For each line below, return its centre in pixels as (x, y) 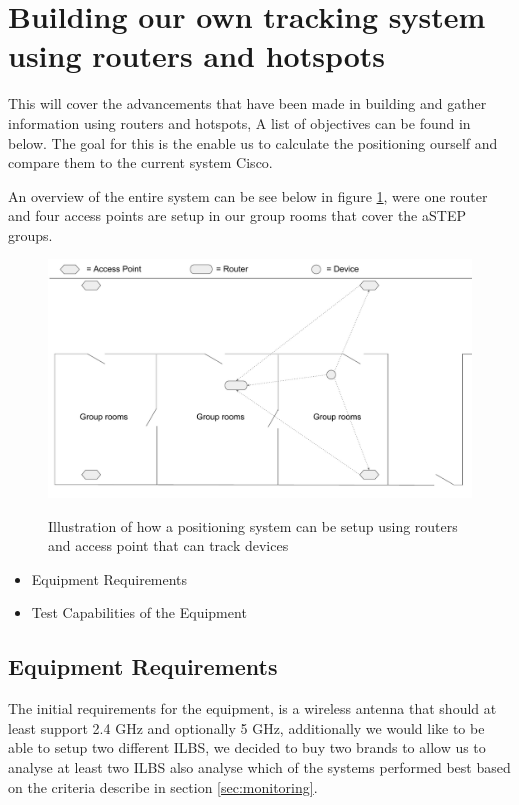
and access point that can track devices (168, 545)
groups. (30, 234)
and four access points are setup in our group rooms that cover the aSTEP (237, 215)
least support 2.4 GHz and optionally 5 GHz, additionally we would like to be (246, 727)
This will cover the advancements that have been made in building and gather (247, 103)
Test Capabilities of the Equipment (139, 612)
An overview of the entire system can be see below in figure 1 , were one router (248, 195)
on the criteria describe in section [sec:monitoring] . (163, 786)
